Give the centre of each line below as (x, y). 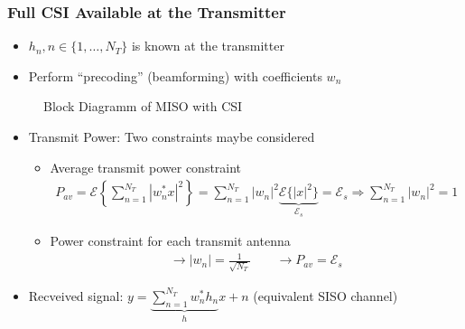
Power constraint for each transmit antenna (170, 241)
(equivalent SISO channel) (325, 295)
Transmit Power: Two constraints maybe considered (172, 136)
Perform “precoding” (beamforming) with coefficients (175, 75)
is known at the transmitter (208, 46)
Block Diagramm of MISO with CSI (143, 106)
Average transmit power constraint (146, 167)
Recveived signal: (76, 295)
